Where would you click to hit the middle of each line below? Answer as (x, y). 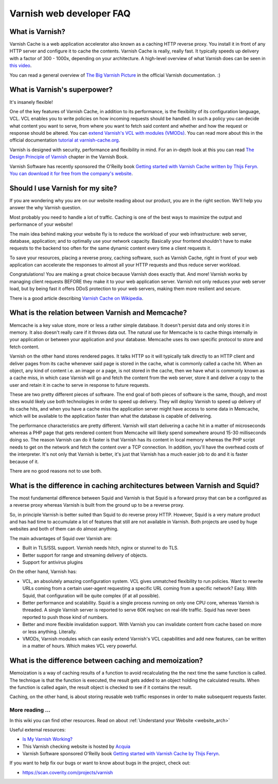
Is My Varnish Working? (48, 739)
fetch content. (24, 347)
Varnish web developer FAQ (70, 13)
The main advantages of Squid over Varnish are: (61, 538)
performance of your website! (41, 224)
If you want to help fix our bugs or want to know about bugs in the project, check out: (100, 763)
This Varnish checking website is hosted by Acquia (76, 746)
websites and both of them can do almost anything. (64, 529)
